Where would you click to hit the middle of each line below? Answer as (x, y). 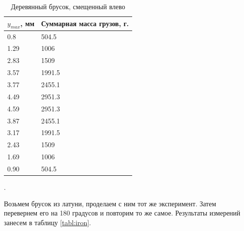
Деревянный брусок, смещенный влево (68, 6)
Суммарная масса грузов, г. (85, 23)
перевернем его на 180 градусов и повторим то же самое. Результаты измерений (122, 213)
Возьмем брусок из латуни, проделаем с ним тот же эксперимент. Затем (110, 203)
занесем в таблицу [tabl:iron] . (47, 222)
